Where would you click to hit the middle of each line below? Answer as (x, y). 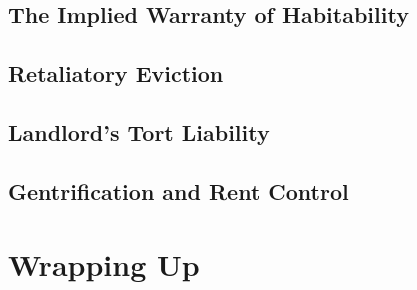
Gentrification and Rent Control (178, 190)
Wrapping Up (104, 264)
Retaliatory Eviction (116, 73)
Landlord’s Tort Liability (139, 131)
